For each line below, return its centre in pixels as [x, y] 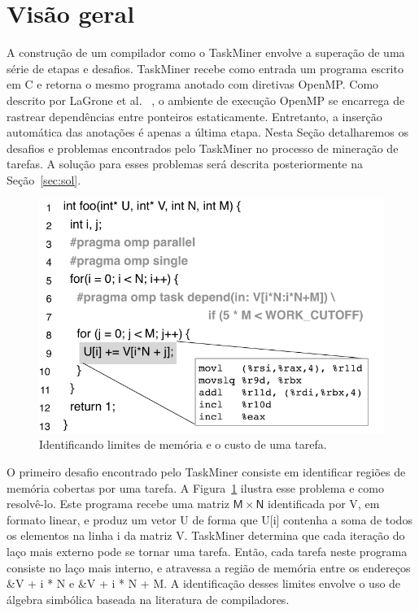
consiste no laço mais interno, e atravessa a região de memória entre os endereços [209, 567]
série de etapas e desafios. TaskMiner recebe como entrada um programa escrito [205, 68]
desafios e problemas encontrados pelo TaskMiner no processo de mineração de [203, 148]
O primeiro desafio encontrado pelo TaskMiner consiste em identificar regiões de [206, 472]
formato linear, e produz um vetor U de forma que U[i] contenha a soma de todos [209, 519]
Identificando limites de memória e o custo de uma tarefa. [183, 444]
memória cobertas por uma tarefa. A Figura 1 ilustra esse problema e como [195, 487]
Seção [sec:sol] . [44, 179]
